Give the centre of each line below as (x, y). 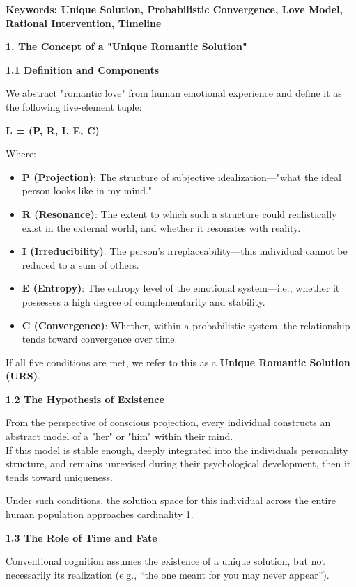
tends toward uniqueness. (59, 477)
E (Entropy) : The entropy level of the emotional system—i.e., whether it (181, 288)
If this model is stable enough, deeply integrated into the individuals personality (177, 449)
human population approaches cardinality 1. (100, 514)
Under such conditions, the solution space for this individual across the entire (171, 500)
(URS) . (23, 376)
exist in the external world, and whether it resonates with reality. (161, 227)
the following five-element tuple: (74, 106)
